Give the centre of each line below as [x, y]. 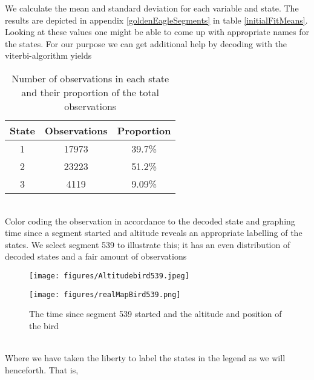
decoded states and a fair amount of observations [96, 256]
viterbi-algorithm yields [48, 55]
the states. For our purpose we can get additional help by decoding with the [146, 43]
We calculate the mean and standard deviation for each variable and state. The [152, 8]
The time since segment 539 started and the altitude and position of [155, 314]
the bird [44, 325]
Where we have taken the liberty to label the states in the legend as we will [145, 358]
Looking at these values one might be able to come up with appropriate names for [157, 32]
